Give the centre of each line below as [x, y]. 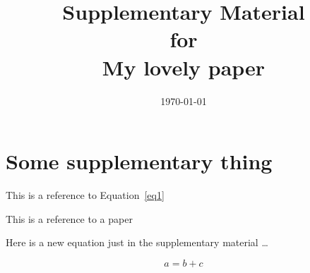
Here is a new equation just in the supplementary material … [137, 242]
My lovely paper [184, 67]
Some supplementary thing [139, 161]
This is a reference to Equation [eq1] [85, 195]
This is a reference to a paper [69, 218]
